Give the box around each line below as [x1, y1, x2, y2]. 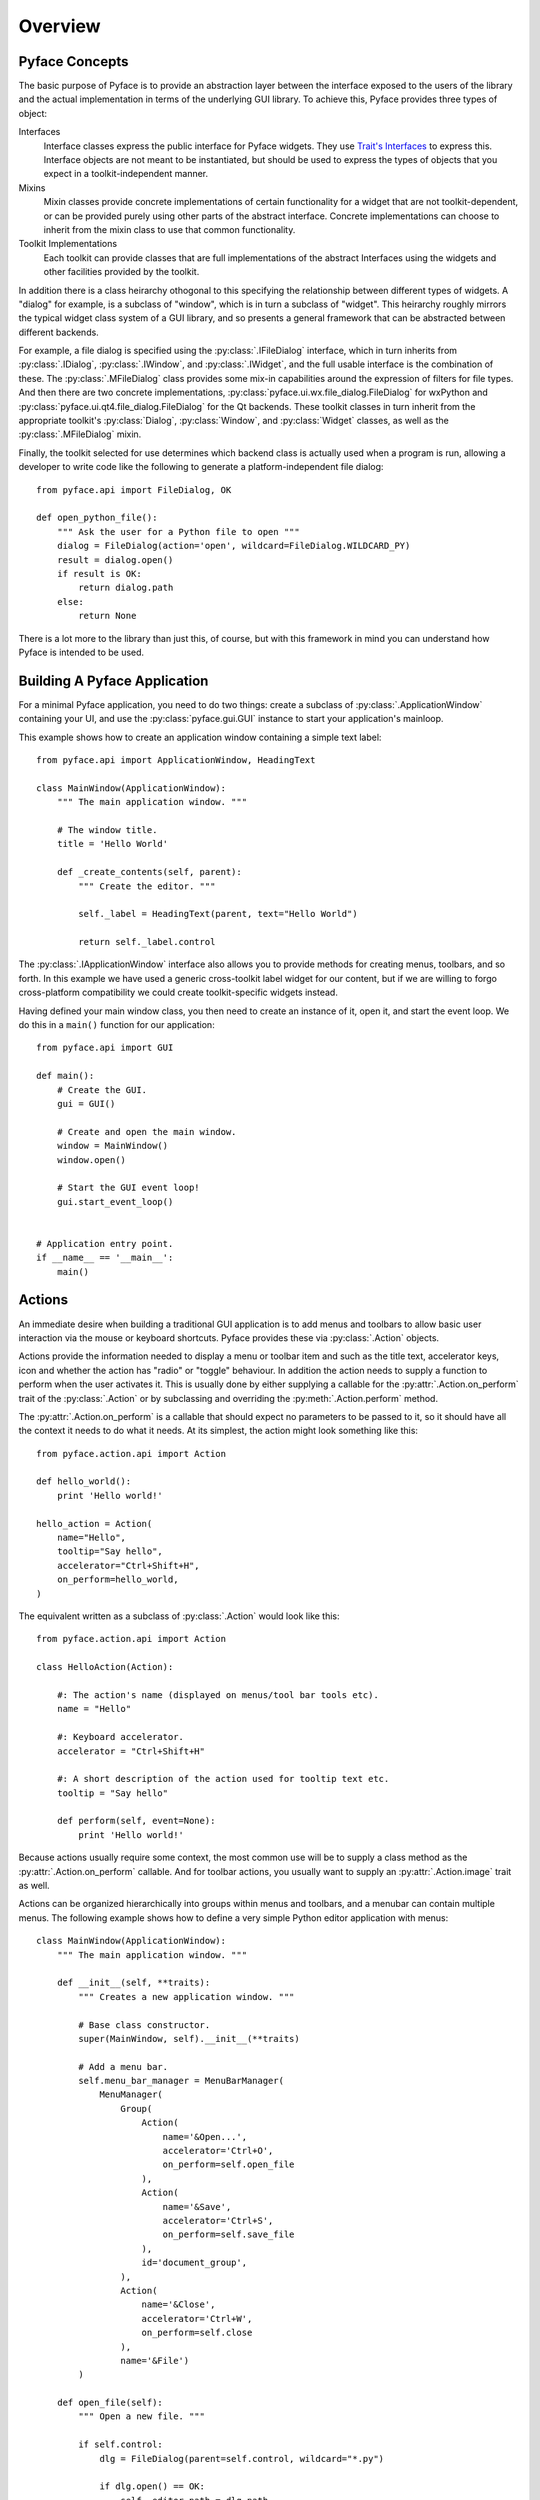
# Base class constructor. [78, 2019, 211, 2030]
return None [78, 610, 137, 622]
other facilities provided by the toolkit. [43, 266, 200, 278]
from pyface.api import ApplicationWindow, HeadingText [36, 754, 316, 765]
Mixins [18, 181, 46, 194]
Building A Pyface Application [18, 672, 209, 689]
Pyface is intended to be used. [18, 646, 145, 658]
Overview [18, 15, 101, 37]
